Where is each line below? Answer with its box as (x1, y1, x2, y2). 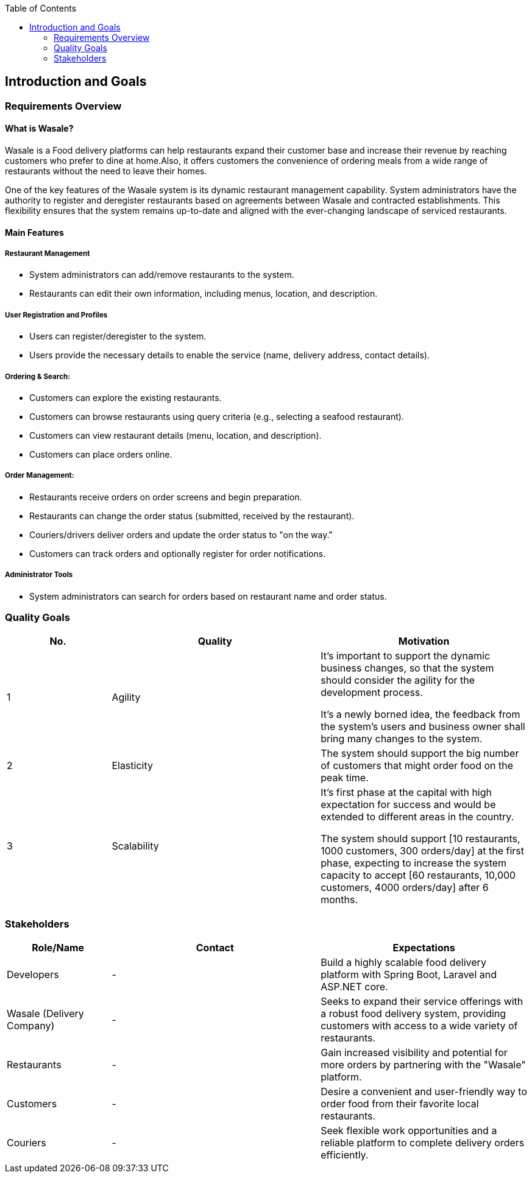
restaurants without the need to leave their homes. (5, 166, 207, 177)
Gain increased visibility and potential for (321, 1046, 508, 1059)
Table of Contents (5, 3, 77, 13)
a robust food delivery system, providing (321, 1007, 506, 1020)
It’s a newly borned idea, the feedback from (321, 708, 520, 721)
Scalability (112, 840, 159, 853)
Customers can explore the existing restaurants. (29, 392, 222, 403)
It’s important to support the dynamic (321, 650, 491, 662)
